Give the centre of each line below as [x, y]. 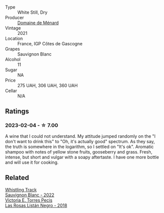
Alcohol [13, 59]
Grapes [13, 49]
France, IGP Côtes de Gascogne [50, 44]
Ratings [17, 111]
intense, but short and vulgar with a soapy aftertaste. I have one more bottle [82, 157]
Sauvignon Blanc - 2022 [30, 195]
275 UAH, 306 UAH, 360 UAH [48, 85]
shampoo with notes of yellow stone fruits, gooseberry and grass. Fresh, [79, 152]
